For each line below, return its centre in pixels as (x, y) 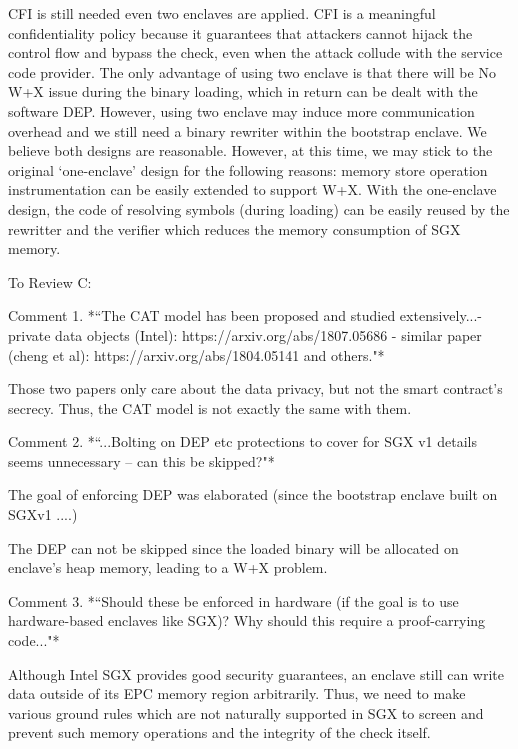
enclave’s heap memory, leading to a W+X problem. (168, 567)
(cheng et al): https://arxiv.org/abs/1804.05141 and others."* (196, 354)
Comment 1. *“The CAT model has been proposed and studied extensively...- (245, 315)
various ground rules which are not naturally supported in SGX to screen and (246, 712)
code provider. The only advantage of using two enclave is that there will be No (252, 71)
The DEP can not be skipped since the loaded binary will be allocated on (233, 547)
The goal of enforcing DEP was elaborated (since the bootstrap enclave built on (253, 494)
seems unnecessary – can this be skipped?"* (141, 460)
